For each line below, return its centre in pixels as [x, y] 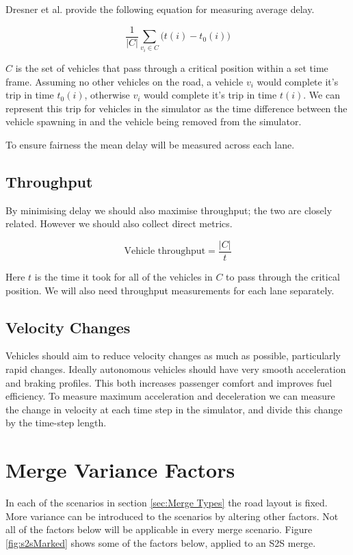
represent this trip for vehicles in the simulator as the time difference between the [176, 108]
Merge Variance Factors [120, 470]
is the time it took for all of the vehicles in [123, 277]
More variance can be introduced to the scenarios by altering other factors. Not [172, 516]
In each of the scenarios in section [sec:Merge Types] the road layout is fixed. [167, 503]
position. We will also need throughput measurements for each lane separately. [170, 290]
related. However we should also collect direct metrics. [119, 223]
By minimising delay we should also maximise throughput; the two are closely [169, 210]
